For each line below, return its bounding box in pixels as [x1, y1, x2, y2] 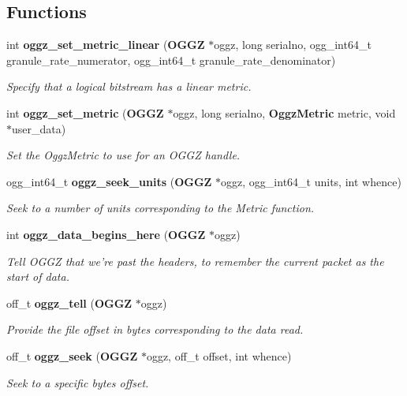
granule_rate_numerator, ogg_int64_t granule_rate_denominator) [6, 51, 336, 68]
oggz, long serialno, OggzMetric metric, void [173, 104, 396, 121]
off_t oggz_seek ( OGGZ [6, 347, 138, 364]
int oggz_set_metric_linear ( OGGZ [6, 36, 205, 53]
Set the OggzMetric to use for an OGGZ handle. [6, 147, 241, 163]
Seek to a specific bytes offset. [6, 374, 149, 390]
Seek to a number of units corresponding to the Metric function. [6, 200, 315, 216]
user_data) [12, 120, 66, 136]
